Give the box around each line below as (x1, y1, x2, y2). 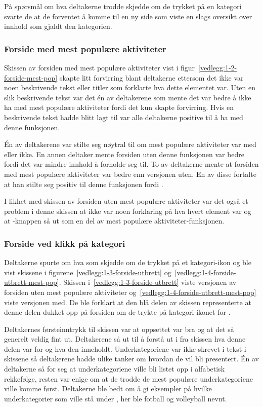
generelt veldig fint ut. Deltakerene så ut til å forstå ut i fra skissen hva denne (4, 334, 246, 344)
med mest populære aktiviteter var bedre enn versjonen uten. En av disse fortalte (4, 168, 256, 179)
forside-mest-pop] (4, 72, 58, 83)
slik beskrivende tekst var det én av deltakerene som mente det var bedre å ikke (4, 92, 251, 102)
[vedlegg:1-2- (198, 62, 237, 72)
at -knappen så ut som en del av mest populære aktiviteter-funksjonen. (4, 215, 225, 226)
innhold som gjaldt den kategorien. (4, 21, 112, 31)
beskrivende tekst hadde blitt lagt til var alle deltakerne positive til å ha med (4, 112, 243, 122)
